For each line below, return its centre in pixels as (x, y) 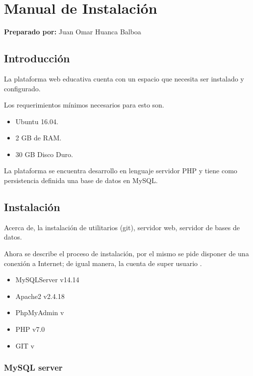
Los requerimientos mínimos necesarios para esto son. (84, 105)
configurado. (22, 88)
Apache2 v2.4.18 (40, 296)
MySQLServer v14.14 (47, 280)
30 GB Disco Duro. (44, 154)
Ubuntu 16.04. (37, 121)
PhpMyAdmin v (40, 312)
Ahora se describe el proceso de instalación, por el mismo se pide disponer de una (126, 254)
